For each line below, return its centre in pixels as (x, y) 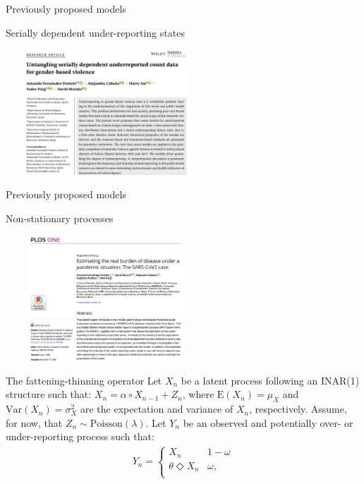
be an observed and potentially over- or (268, 422)
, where (198, 394)
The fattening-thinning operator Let (84, 380)
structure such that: (49, 394)
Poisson (106, 424)
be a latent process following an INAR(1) (270, 380)
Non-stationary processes (60, 218)
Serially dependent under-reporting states (95, 32)
